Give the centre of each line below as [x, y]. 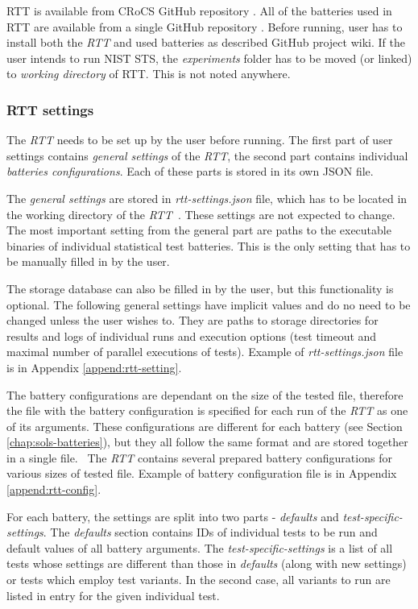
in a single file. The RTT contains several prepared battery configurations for [199, 457]
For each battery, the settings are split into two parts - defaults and [173, 516]
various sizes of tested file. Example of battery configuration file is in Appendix [202, 473]
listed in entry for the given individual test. [113, 595]
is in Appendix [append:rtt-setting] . [94, 367]
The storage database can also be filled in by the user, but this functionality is [200, 288]
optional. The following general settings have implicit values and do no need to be [209, 304]
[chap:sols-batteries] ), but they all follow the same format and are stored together [207, 442]
